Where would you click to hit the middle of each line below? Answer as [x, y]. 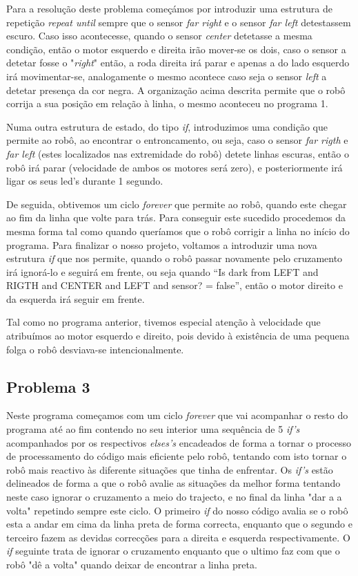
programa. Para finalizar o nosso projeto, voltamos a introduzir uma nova [162, 244]
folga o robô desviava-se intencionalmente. [95, 349]
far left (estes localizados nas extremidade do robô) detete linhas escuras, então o [178, 153]
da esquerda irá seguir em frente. [76, 298]
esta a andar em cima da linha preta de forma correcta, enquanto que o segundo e [179, 524]
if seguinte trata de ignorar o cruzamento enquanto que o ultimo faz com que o [173, 551]
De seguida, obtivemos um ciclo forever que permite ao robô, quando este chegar [177, 204]
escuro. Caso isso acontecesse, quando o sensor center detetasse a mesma [159, 36]
